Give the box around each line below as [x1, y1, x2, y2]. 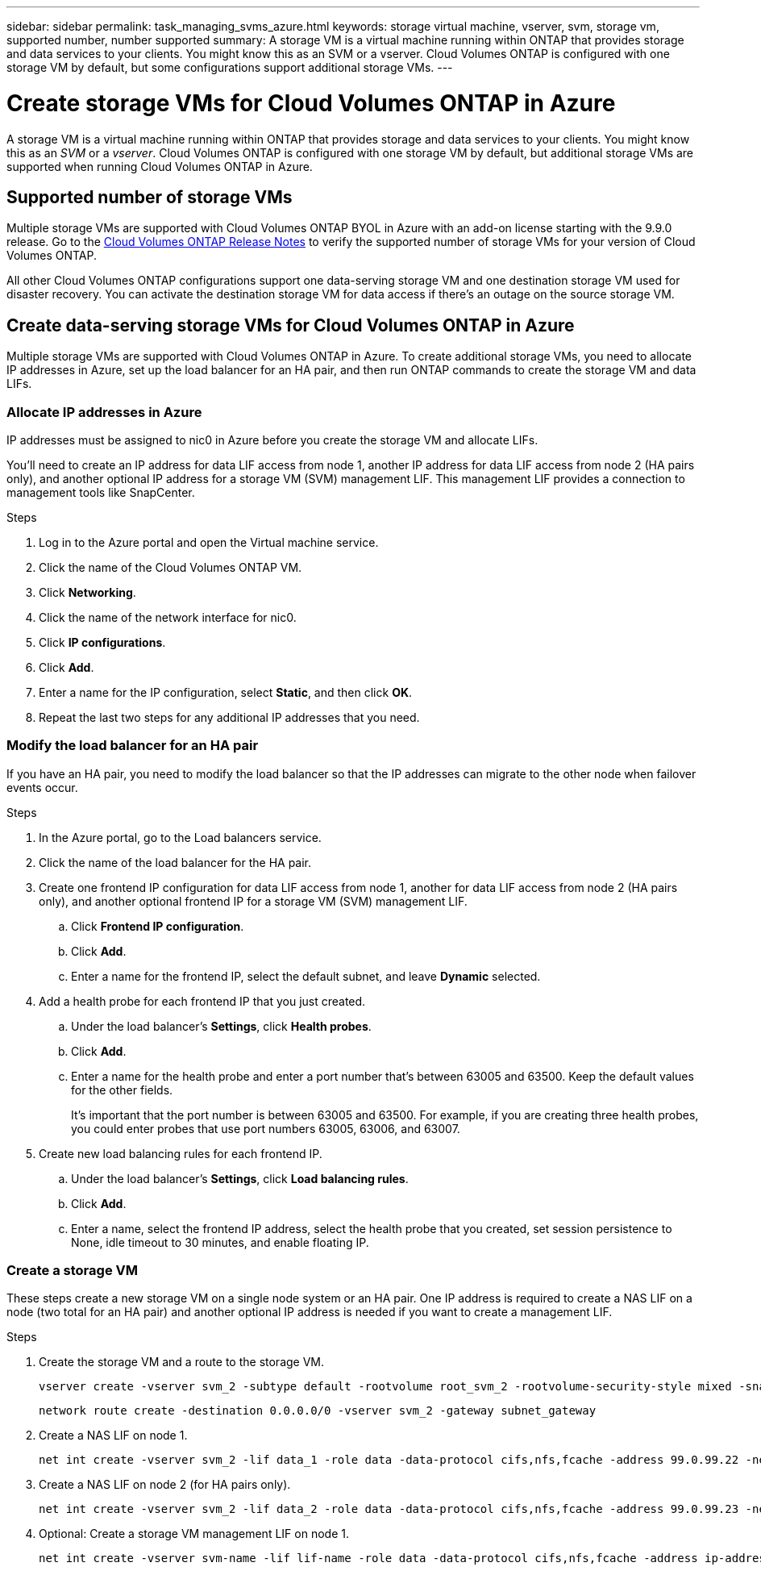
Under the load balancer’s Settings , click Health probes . [71, 1019, 372, 1033]
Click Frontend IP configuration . [71, 919, 244, 933]
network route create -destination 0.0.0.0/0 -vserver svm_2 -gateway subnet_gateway [39, 1404, 597, 1418]
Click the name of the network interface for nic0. [39, 610, 297, 624]
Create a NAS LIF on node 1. [39, 1428, 188, 1443]
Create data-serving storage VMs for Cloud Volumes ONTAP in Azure [6, 315, 575, 335]
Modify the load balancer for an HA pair [6, 737, 259, 754]
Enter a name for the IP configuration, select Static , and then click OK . [39, 685, 413, 699]
